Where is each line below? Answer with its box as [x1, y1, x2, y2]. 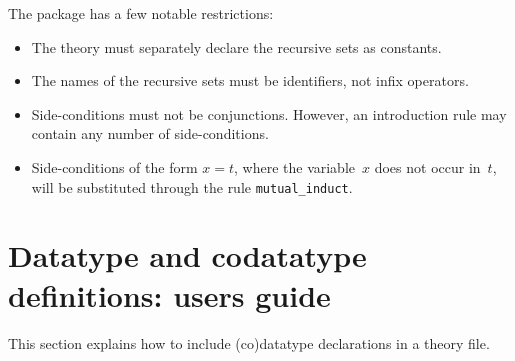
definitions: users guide [8, 274, 331, 315]
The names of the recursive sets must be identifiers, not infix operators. [31, 70, 469, 91]
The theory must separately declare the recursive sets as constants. [31, 36, 442, 57]
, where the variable [234, 156, 356, 177]
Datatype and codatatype [8, 235, 367, 276]
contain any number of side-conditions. [31, 123, 269, 144]
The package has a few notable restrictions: [8, 3, 274, 23]
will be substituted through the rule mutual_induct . [31, 176, 353, 197]
